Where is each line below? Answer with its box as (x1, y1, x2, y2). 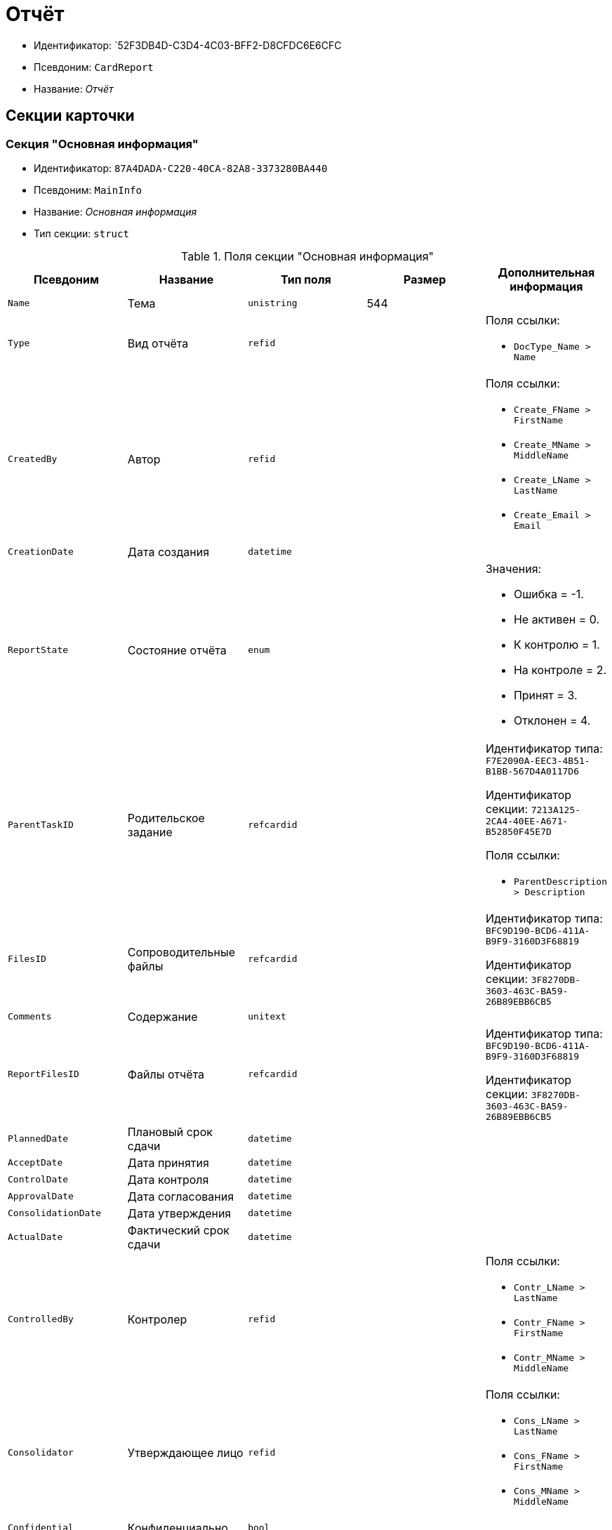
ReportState (8, 645, 69, 656)
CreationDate (8, 546, 74, 558)
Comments (8, 1011, 52, 1022)
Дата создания (127, 544, 210, 559)
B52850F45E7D (485, 826, 552, 837)
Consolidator (8, 1447, 74, 1458)
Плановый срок (127, 1124, 213, 1139)
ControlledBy (8, 1314, 74, 1325)
